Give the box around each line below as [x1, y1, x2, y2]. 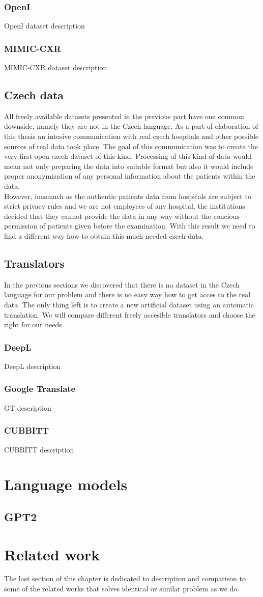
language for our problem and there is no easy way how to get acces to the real [4, 289, 251, 300]
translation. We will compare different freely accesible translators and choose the [4, 309, 255, 320]
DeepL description [4, 360, 61, 371]
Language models [4, 474, 128, 495]
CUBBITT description [4, 444, 74, 454]
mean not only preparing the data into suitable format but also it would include [4, 160, 254, 171]
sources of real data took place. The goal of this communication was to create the [4, 140, 258, 151]
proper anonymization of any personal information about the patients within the [4, 170, 255, 181]
